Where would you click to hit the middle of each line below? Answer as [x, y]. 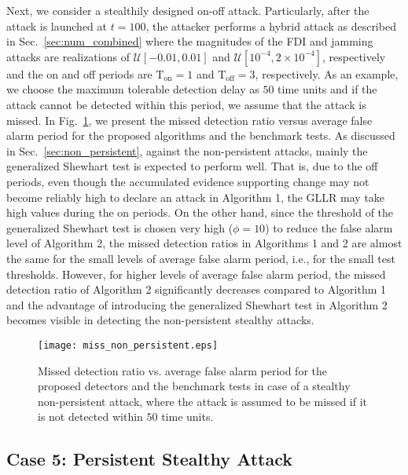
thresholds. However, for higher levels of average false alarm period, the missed [196, 274]
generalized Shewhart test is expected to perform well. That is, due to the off [192, 166]
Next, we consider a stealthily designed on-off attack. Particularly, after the [188, 10]
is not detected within [90, 417]
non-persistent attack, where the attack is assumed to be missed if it [203, 401]
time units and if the [327, 89]
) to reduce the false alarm [329, 227]
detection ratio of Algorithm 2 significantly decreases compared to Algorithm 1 [197, 289]
